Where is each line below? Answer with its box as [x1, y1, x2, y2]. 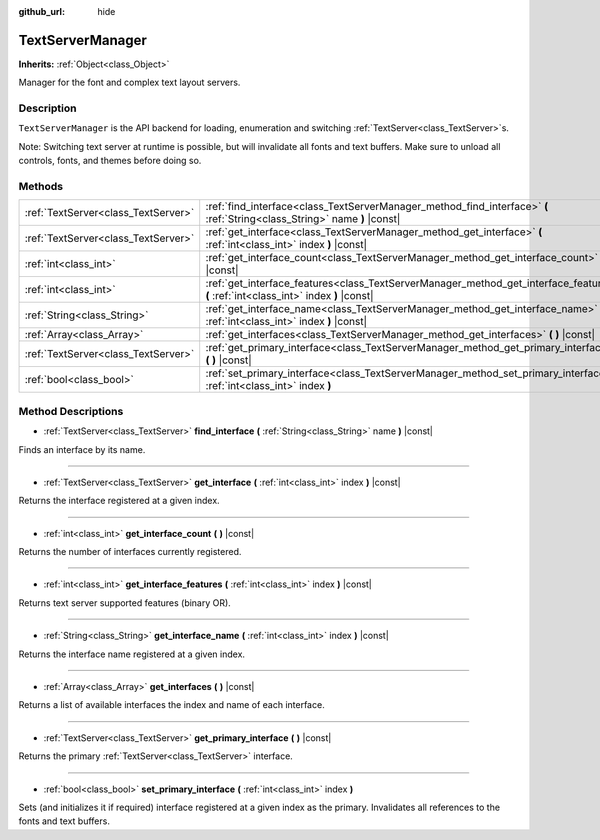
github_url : [18, 6, 65, 17]
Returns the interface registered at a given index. [18, 495, 220, 507]
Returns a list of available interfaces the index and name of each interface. [18, 699, 325, 711]
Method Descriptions [18, 404, 124, 418]
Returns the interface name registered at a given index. [18, 648, 245, 660]
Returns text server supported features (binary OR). [18, 596, 232, 609]
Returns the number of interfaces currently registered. [18, 546, 242, 558]
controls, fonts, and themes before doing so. [18, 155, 202, 167]
